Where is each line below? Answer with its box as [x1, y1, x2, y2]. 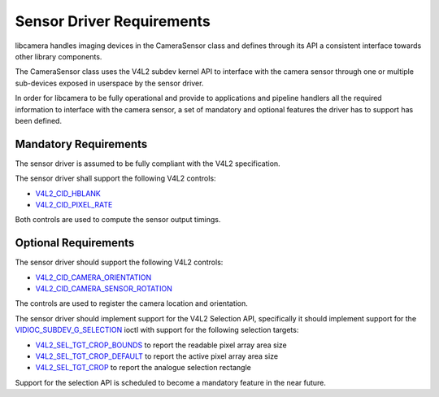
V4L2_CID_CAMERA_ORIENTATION [35, 273, 152, 282]
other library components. [15, 51, 102, 61]
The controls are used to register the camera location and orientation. [15, 299, 248, 308]
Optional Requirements [15, 236, 135, 250]
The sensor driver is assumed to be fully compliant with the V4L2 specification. [15, 159, 280, 168]
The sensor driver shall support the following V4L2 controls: [15, 173, 216, 183]
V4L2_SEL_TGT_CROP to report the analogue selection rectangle [35, 363, 251, 373]
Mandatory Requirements [15, 137, 148, 151]
